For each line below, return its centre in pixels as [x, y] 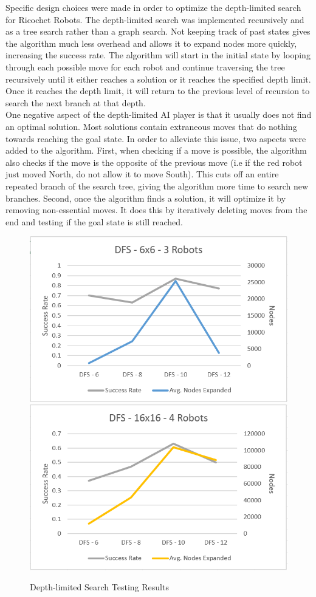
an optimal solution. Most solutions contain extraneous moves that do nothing [151, 126]
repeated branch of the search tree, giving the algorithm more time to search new [157, 186]
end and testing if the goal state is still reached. [94, 221]
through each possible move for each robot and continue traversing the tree [145, 67]
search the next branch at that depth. [76, 102]
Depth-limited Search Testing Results [99, 587]
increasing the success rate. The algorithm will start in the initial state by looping [158, 55]
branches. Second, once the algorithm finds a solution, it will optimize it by [146, 198]
